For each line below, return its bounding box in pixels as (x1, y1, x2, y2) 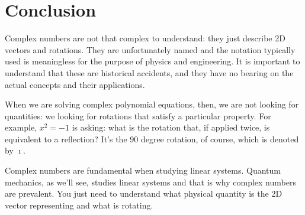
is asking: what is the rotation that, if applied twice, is (72, 121, 270, 133)
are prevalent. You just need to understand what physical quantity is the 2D (5, 187, 282, 200)
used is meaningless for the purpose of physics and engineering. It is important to (5, 55, 300, 67)
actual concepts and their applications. (5, 78, 145, 90)
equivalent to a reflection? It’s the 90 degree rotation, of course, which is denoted (5, 132, 299, 145)
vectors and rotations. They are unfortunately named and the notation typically (5, 43, 296, 56)
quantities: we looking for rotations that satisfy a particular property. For (5, 109, 271, 122)
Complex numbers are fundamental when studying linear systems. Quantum (5, 164, 281, 177)
